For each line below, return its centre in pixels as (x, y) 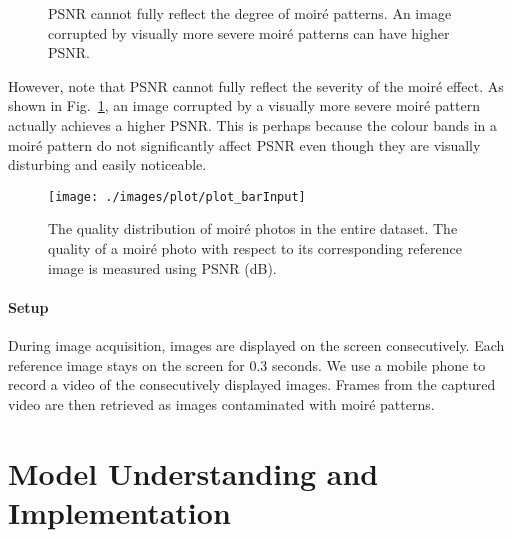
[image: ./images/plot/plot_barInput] (177, 196)
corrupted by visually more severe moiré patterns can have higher (249, 32)
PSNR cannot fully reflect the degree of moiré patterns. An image (250, 13)
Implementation (119, 511)
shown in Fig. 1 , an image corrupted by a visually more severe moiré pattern (244, 105)
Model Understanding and (193, 472)
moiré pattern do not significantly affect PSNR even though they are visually (244, 144)
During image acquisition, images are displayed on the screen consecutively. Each (256, 344)
